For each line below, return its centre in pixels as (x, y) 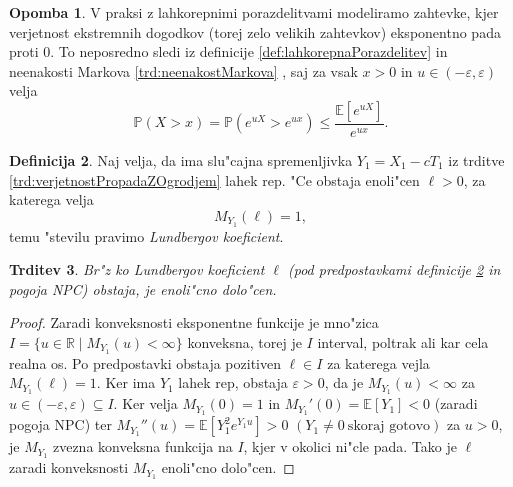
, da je (344, 382)
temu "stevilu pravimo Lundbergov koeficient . (146, 235)
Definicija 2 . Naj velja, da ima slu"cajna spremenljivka (181, 160)
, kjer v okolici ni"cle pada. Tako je (350, 446)
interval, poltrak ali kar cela (403, 342)
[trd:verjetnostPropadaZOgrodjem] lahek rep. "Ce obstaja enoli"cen (214, 179)
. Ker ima (126, 382)
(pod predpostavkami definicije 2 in (394, 269)
